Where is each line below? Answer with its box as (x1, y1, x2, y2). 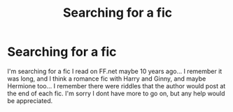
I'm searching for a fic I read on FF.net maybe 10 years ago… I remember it (7, 67, 223, 75)
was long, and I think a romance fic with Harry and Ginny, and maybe (7, 74, 206, 83)
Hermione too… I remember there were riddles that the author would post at (7, 81, 226, 90)
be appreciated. (7, 96, 53, 105)
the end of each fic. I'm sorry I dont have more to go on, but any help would (7, 89, 225, 97)
